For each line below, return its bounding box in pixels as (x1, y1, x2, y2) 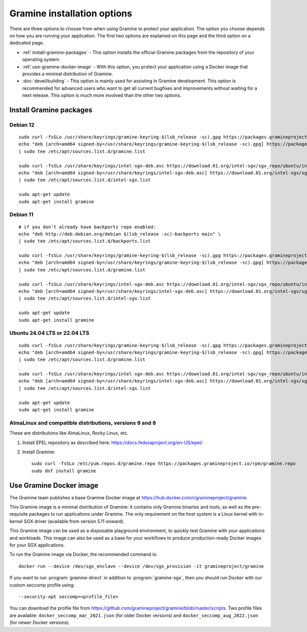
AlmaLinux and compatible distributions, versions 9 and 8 (9, 419, 156, 426)
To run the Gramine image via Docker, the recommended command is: (9, 551, 158, 558)
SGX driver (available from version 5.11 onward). (24, 518, 125, 524)
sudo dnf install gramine (31, 468, 97, 474)
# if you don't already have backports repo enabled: (18, 224, 156, 230)
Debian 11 (9, 211, 33, 218)
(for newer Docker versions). (9, 620, 70, 626)
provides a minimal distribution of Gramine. (22, 71, 113, 77)
